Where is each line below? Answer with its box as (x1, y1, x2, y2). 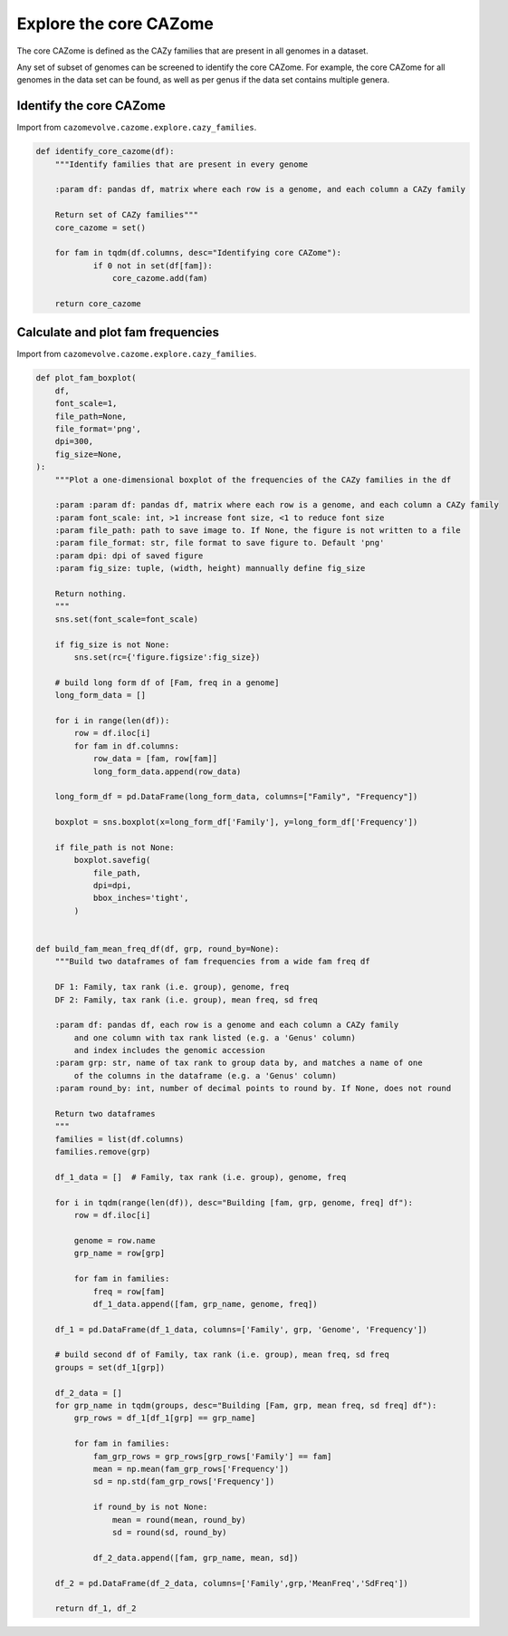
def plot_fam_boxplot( (35, 373, 137, 383)
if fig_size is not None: (54, 639, 170, 650)
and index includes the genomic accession (73, 1045, 266, 1056)
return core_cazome (54, 298, 142, 308)
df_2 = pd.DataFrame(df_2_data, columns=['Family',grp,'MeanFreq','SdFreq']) (54, 1578, 409, 1588)
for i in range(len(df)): (54, 715, 170, 725)
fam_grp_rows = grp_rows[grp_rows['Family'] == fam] (92, 1451, 332, 1461)
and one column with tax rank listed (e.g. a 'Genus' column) (73, 1032, 357, 1042)
